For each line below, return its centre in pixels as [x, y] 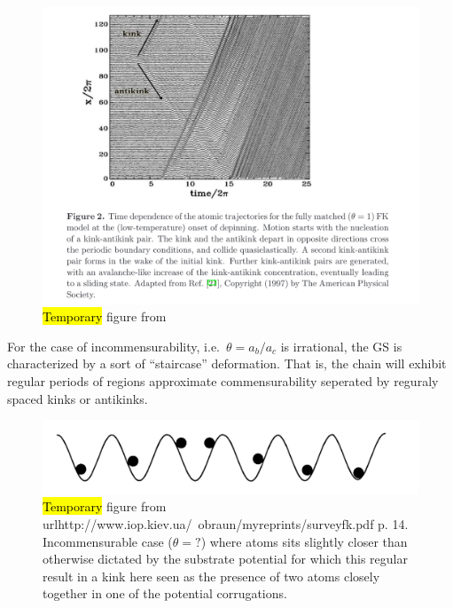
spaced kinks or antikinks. [78, 398]
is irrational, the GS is [341, 346]
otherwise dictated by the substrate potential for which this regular [225, 559]
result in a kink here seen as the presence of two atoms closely [211, 576]
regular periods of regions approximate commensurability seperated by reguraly [223, 380]
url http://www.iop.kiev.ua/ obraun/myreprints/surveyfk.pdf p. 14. [226, 523]
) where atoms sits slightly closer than [304, 541]
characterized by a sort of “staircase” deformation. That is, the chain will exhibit [227, 363]
